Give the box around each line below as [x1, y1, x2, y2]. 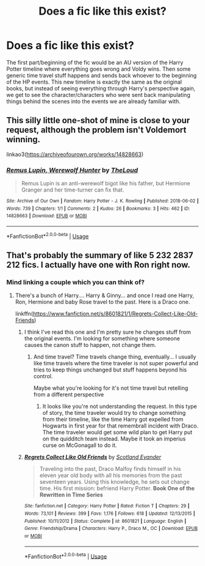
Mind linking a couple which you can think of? [6, 278, 145, 286]
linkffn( [15, 310, 34, 318]
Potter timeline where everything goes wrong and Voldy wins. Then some [6, 65, 191, 73]
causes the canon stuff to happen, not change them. [24, 342, 157, 349]
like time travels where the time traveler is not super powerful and [33, 360, 198, 367]
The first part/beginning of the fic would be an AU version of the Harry [6, 59, 184, 66]
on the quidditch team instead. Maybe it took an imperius [42, 435, 186, 443]
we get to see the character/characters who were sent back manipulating [6, 91, 190, 98]
